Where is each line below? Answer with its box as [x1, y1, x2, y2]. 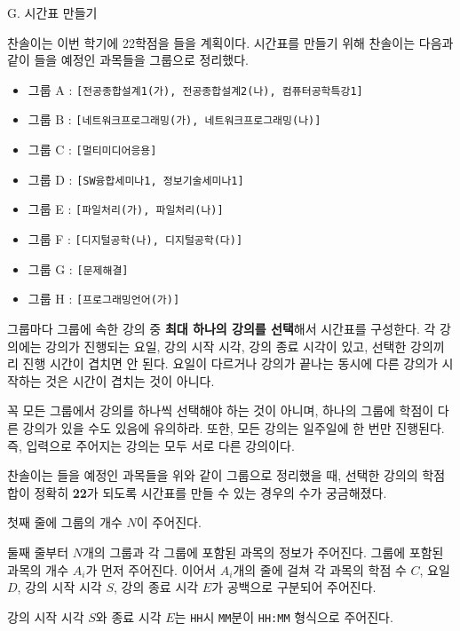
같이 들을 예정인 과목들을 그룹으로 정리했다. [7, 51, 249, 69]
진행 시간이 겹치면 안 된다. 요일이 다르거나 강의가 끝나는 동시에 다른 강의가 [22, 354, 438, 373]
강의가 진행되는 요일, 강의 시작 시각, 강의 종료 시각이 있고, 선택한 [45, 336, 407, 355]
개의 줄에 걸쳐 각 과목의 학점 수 [233, 560, 407, 579]
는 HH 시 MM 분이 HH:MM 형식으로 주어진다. [174, 607, 393, 626]
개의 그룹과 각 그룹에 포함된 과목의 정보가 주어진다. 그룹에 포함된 [82, 542, 444, 561]
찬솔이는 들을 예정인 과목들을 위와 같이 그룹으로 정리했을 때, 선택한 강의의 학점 [7, 466, 446, 485]
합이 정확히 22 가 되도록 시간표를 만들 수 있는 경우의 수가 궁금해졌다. [7, 483, 387, 501]
